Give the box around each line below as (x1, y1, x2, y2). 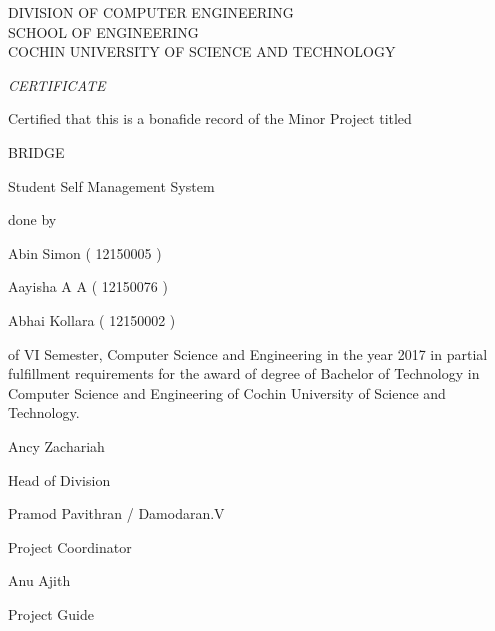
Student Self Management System (8, 175, 215, 196)
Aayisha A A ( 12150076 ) (8, 276, 168, 297)
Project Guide (8, 603, 94, 624)
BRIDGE (8, 141, 65, 162)
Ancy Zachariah (8, 435, 105, 456)
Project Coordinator (8, 536, 132, 557)
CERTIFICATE (8, 74, 106, 95)
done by (8, 209, 57, 230)
